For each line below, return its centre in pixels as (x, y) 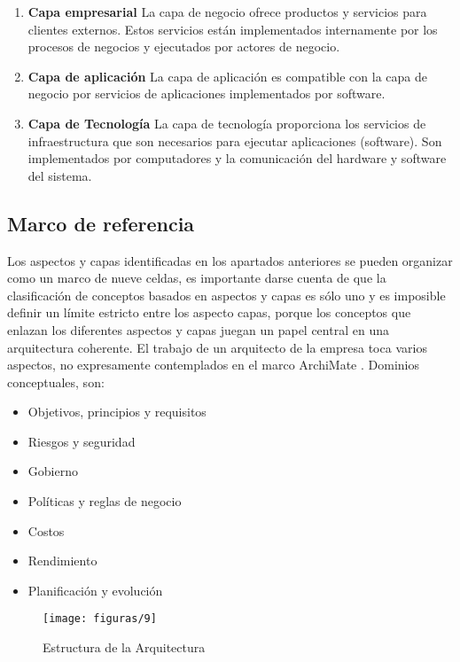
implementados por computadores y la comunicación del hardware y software (237, 158)
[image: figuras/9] (100, 619)
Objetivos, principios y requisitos (117, 412)
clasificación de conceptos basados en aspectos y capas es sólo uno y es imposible (226, 295)
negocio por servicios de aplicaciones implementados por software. (207, 93)
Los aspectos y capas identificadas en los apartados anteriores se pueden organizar (230, 260)
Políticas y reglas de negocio (105, 501)
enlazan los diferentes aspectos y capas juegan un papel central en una (198, 329)
